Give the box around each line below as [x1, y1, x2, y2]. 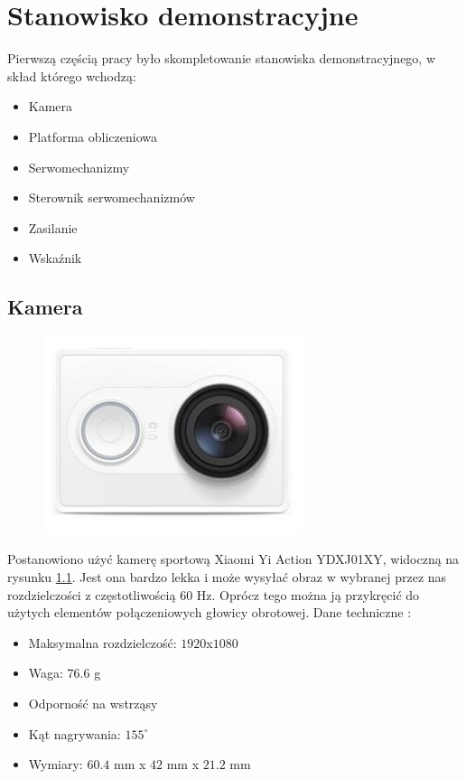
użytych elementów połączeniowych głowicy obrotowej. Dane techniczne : [7, 603, 412, 622]
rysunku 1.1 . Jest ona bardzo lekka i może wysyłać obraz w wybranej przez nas [7, 567, 447, 586]
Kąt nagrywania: [28, 724, 121, 743]
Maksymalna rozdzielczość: [28, 633, 177, 652]
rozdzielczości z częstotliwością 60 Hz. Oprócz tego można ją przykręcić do [7, 585, 420, 604]
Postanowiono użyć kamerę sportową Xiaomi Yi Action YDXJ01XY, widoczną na [7, 549, 460, 568]
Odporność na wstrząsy [28, 693, 158, 712]
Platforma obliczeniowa [28, 127, 157, 145]
